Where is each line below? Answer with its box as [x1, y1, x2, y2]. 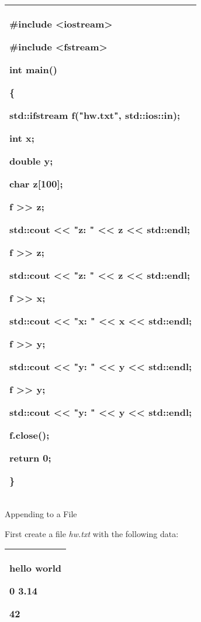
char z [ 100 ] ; [9, 177, 63, 190]
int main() [9, 63, 58, 76]
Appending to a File [5, 508, 77, 520]
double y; [9, 154, 53, 168]
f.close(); [9, 428, 50, 442]
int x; [9, 131, 34, 145]
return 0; [9, 451, 51, 464]
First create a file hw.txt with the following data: [5, 527, 179, 539]
